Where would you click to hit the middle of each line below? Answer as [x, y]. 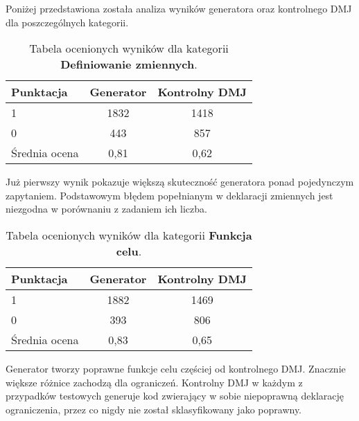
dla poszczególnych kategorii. [67, 22]
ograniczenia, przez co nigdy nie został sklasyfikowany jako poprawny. [154, 409]
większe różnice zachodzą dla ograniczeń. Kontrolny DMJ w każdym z [154, 382]
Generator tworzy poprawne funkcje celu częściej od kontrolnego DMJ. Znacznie [176, 368]
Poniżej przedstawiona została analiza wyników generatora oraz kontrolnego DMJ [179, 8]
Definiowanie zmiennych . [129, 64]
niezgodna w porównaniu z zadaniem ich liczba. [106, 209]
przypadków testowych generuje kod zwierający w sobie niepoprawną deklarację [175, 396]
